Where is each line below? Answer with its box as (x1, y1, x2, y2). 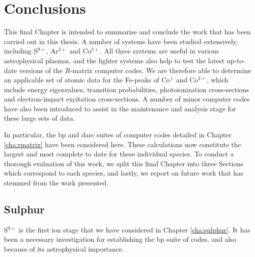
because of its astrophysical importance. (4, 244, 124, 254)
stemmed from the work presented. (4, 178, 109, 188)
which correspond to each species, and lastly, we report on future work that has (4, 168, 244, 178)
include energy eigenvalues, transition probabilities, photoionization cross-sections (4, 84, 249, 94)
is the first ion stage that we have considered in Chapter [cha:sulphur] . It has (19, 224, 251, 234)
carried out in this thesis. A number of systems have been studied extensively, (4, 36, 238, 46)
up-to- (227, 55, 245, 65)
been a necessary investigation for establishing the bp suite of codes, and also (4, 234, 236, 244)
